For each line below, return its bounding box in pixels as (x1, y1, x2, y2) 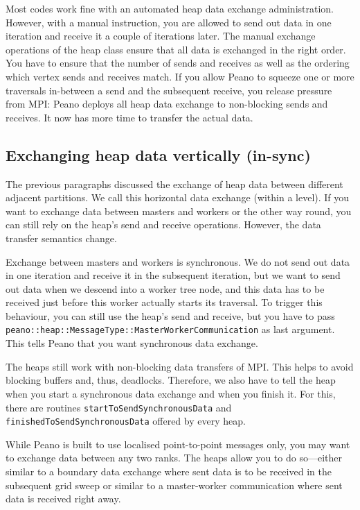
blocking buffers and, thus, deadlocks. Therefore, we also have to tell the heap (6, 373, 336, 387)
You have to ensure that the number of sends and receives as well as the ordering (6, 56, 350, 70)
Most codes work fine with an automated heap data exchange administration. (6, 1, 334, 15)
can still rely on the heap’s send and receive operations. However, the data (6, 217, 321, 232)
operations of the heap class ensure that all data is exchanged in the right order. (6, 42, 346, 56)
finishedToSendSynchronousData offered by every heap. (6, 414, 246, 428)
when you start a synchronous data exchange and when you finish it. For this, (6, 386, 336, 400)
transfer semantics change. (6, 230, 117, 245)
